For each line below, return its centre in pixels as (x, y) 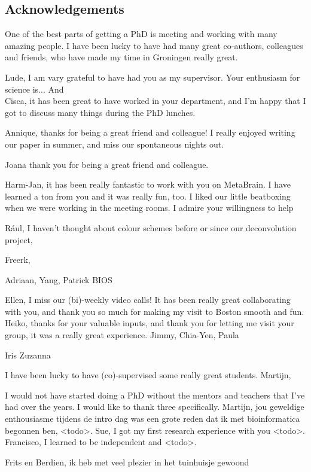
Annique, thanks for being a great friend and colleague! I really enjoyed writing (150, 132)
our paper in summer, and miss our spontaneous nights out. (115, 144)
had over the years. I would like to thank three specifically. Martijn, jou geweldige (155, 407)
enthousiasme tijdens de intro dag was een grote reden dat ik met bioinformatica (153, 419)
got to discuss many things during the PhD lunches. (100, 112)
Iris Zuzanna (28, 355)
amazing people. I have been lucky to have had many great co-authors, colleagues (154, 45)
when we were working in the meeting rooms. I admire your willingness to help (149, 208)
